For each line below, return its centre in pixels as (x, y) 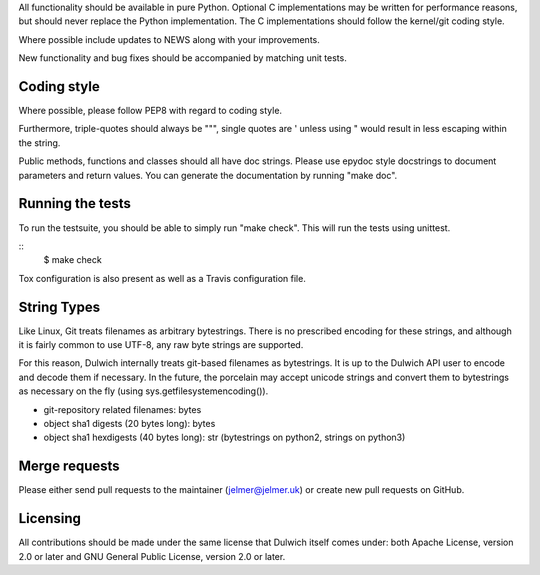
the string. (39, 142)
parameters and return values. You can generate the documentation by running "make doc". (208, 175)
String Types (59, 306)
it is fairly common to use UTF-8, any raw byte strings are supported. (161, 345)
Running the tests (75, 203)
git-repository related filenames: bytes (122, 409)
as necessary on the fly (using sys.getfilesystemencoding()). (143, 391)
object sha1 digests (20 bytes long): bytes (129, 423)
